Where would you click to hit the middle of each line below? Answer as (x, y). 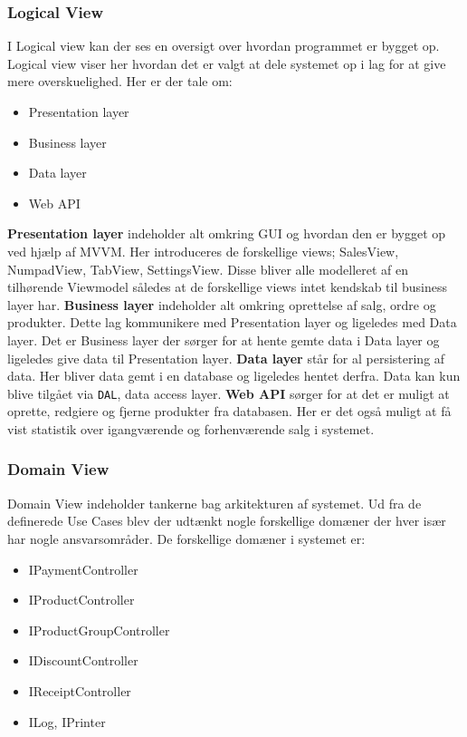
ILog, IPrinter (67, 721)
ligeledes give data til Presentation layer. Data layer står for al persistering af (226, 358)
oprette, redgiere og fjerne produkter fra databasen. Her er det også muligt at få (229, 411)
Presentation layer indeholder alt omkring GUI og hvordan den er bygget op (227, 233)
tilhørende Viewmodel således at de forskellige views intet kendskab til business (227, 287)
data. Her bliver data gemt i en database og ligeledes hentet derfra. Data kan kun (234, 376)
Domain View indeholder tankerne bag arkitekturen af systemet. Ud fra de (214, 503)
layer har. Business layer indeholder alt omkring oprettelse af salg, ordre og (222, 304)
